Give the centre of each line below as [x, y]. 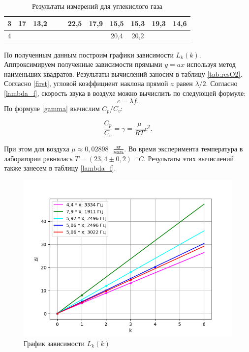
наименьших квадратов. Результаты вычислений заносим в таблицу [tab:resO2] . [123, 73]
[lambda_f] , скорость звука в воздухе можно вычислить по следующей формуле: [125, 93]
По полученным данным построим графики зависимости [89, 54]
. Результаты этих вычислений [189, 158]
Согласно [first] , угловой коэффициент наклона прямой [86, 83]
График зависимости [54, 343]
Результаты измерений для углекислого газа [97, 6]
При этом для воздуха [37, 148]
